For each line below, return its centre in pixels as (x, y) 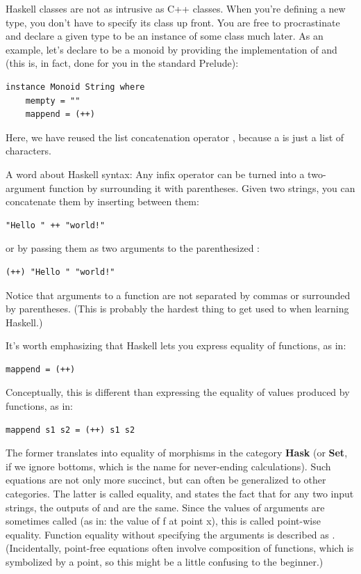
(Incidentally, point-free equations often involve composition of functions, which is (180, 548)
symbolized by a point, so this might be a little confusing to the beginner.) (165, 561)
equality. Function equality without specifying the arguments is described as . (170, 534)
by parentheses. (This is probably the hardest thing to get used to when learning (177, 309)
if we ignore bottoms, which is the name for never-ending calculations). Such (168, 466)
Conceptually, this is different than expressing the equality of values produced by (178, 392)
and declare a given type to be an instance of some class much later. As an (165, 36)
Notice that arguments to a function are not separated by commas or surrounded (178, 295)
